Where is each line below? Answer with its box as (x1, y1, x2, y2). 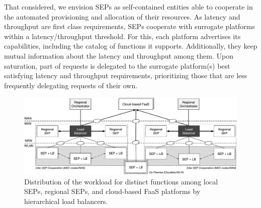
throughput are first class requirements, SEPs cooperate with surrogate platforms (4, 21, 255, 32)
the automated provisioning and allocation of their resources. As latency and (4, 11, 240, 22)
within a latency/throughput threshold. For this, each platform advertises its (4, 31, 241, 41)
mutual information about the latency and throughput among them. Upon (4, 50, 233, 61)
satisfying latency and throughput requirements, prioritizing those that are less (4, 70, 247, 81)
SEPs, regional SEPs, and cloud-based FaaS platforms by (24, 186, 201, 196)
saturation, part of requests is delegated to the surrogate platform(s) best (4, 60, 230, 71)
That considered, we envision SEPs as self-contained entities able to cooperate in (4, 2, 253, 12)
